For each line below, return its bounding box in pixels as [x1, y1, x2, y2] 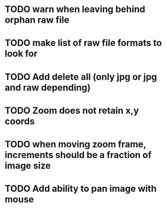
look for [5, 48, 38, 59]
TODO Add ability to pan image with [5, 183, 157, 194]
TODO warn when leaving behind [5, 4, 145, 15]
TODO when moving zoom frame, [5, 138, 146, 150]
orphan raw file [5, 14, 70, 26]
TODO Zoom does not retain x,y [5, 105, 139, 116]
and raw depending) [5, 82, 91, 93]
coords [5, 115, 35, 127]
